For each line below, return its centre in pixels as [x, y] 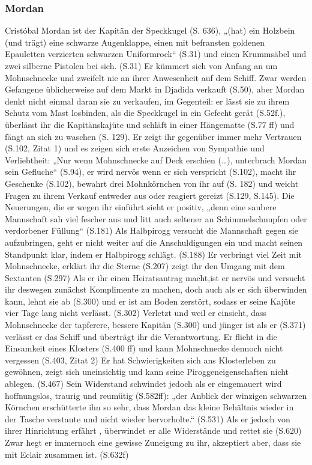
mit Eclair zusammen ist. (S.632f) [67, 454]
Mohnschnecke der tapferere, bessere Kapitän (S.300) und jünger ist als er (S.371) [155, 325]
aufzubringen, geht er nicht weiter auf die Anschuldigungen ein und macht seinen [154, 242]
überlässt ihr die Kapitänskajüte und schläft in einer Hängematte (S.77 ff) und [150, 124]
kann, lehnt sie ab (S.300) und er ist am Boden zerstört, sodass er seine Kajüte [150, 301]
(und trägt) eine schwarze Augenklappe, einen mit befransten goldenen [135, 42]
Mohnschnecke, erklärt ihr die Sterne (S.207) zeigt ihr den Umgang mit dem [145, 266]
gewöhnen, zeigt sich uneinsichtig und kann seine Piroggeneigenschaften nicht [147, 372]
